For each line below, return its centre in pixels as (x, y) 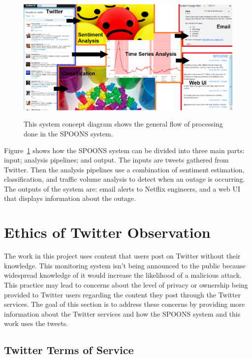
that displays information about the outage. (70, 198)
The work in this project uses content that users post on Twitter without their (122, 256)
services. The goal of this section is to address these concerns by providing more (125, 304)
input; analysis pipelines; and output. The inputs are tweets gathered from (116, 160)
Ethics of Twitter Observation (107, 232)
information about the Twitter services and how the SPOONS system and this (122, 313)
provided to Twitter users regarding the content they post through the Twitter (123, 294)
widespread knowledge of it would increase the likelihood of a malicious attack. (123, 275)
